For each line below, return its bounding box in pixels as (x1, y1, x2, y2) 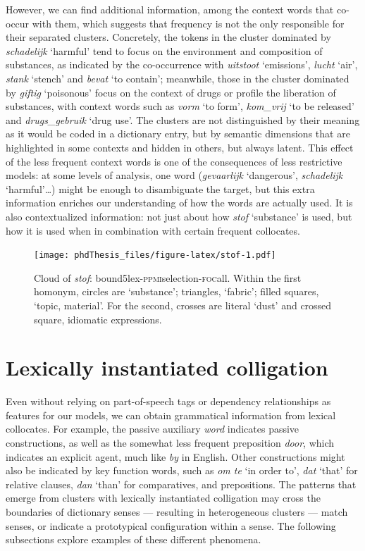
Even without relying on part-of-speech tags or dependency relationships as (6, 394, 331, 409)
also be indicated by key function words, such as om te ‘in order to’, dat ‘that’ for (6, 463, 358, 478)
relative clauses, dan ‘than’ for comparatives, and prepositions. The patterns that (6, 476, 357, 491)
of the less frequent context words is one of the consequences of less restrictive (6, 154, 342, 168)
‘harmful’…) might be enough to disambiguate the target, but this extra (6, 181, 315, 196)
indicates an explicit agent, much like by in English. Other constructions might (6, 449, 345, 464)
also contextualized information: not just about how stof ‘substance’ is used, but (6, 209, 352, 223)
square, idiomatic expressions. (34, 311, 162, 326)
